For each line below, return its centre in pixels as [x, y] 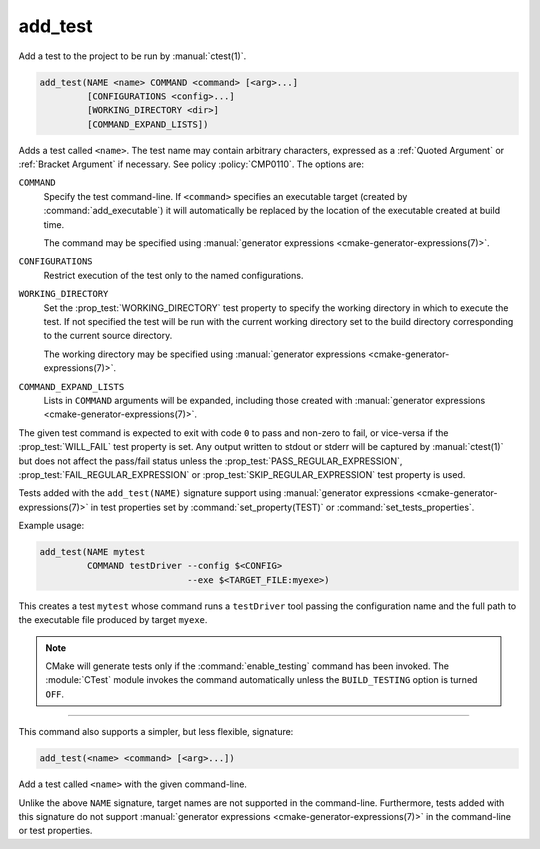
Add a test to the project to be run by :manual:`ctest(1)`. [132, 56]
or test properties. [55, 831]
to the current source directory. [108, 336]
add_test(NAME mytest [92, 552]
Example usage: [51, 526]
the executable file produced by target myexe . [113, 620]
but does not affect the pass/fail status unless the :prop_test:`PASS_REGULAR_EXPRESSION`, [210, 461]
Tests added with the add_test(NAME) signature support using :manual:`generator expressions [216, 493]
